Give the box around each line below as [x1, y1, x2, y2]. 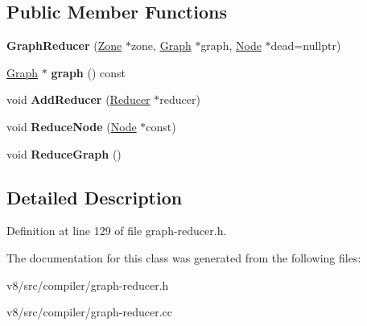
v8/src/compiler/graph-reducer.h [6, 276, 169, 293]
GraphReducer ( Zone [6, 37, 122, 54]
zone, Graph [130, 37, 192, 54]
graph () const [51, 64, 126, 80]
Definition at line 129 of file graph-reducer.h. [6, 222, 227, 239]
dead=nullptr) [270, 37, 341, 54]
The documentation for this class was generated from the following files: [6, 249, 361, 266]
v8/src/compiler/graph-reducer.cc [6, 303, 172, 320]
